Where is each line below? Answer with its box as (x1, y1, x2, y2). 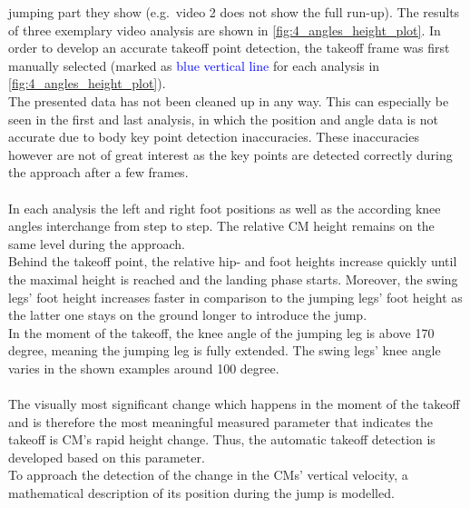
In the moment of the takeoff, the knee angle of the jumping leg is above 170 (8, 323, 435, 342)
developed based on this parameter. (8, 447, 205, 466)
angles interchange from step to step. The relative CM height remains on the (8, 216, 435, 235)
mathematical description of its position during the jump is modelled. (8, 483, 395, 503)
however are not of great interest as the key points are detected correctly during (8, 144, 453, 164)
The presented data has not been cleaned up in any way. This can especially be (8, 91, 449, 110)
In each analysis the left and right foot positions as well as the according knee (8, 198, 441, 217)
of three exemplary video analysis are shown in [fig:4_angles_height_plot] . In (8, 20, 441, 39)
